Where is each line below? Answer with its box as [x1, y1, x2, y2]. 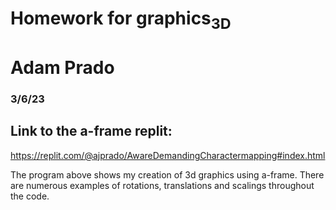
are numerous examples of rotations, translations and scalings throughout [10, 179, 315, 191]
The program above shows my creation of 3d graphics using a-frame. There [10, 168, 325, 181]
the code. [10, 190, 50, 202]
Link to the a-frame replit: [10, 123, 173, 140]
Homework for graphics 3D [10, 7, 232, 33]
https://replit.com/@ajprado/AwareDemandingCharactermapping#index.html [10, 149, 326, 161]
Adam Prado [10, 56, 115, 79]
